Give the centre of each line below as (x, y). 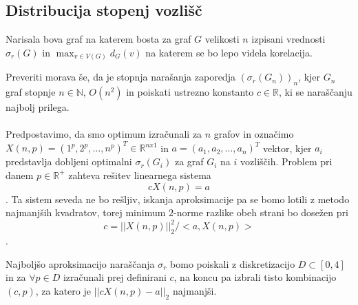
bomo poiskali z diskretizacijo (233, 263)
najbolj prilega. (38, 107)
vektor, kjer (287, 148)
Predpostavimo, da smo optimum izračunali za (104, 134)
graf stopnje (31, 92)
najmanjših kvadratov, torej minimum (86, 212)
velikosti (222, 39)
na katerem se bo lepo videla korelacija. (229, 52)
